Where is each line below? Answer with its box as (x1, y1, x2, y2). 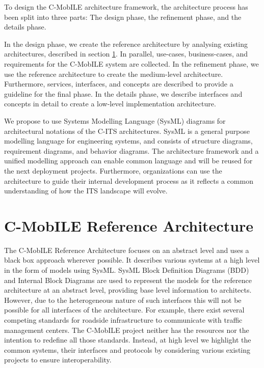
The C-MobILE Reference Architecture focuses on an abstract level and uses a (4, 244, 249, 255)
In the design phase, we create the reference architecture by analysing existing (4, 38, 248, 49)
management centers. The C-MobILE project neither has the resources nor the (4, 324, 249, 335)
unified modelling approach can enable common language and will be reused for (4, 155, 253, 166)
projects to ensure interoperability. (4, 354, 112, 365)
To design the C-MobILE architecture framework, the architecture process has (4, 2, 248, 12)
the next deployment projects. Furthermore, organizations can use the (4, 165, 222, 176)
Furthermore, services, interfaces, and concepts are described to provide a (4, 78, 233, 89)
